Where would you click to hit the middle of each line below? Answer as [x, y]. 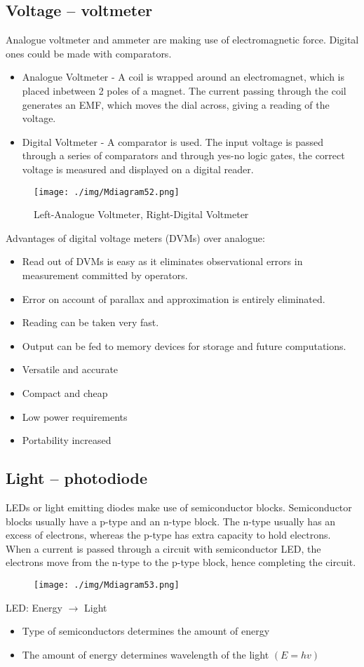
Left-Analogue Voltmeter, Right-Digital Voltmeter [141, 214]
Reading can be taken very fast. [90, 322]
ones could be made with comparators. [89, 53]
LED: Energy [34, 607]
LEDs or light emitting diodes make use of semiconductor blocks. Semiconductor [179, 507]
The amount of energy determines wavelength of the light [146, 654]
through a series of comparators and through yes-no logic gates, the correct [183, 155]
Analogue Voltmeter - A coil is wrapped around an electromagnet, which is [183, 77]
